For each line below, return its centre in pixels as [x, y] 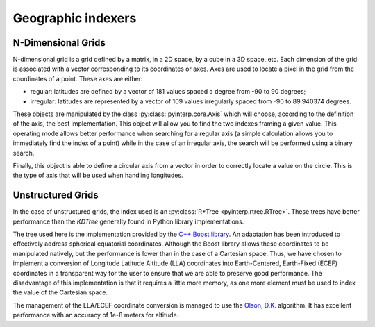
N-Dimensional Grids [59, 43]
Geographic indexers [75, 18]
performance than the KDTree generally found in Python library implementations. [128, 221]
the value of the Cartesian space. [60, 292]
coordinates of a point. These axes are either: [78, 78]
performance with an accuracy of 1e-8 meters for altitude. [96, 315]
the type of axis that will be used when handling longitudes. [98, 175]
